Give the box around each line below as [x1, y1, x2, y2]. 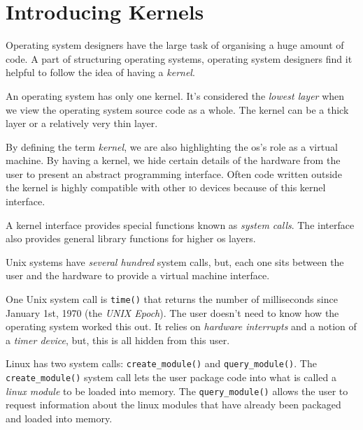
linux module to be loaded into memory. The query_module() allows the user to [6, 383, 348, 398]
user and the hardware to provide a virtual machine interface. [6, 268, 270, 283]
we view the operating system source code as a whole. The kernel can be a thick [6, 102, 349, 117]
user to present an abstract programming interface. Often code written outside [6, 166, 342, 181]
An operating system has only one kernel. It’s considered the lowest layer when [6, 88, 345, 103]
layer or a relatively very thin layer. [6, 116, 158, 131]
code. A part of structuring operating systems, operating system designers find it [6, 51, 353, 66]
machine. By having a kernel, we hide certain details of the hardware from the [6, 153, 341, 168]
